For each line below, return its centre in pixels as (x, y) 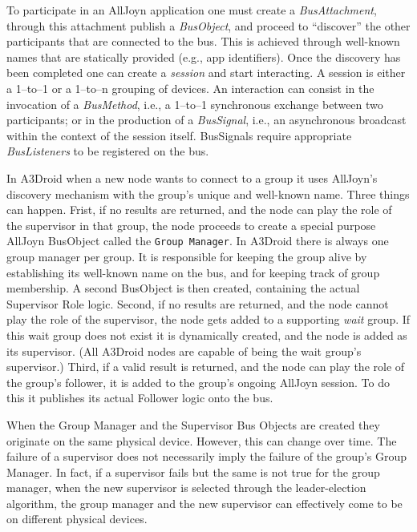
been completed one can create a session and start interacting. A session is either (206, 73)
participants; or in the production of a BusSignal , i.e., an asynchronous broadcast (206, 120)
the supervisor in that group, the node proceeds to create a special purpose (191, 225)
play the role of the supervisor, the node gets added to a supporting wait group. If (208, 319)
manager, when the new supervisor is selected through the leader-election (186, 488)
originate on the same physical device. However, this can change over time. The (202, 440)
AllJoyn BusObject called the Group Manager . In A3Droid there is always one (198, 241)
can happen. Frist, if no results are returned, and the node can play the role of (199, 210)
